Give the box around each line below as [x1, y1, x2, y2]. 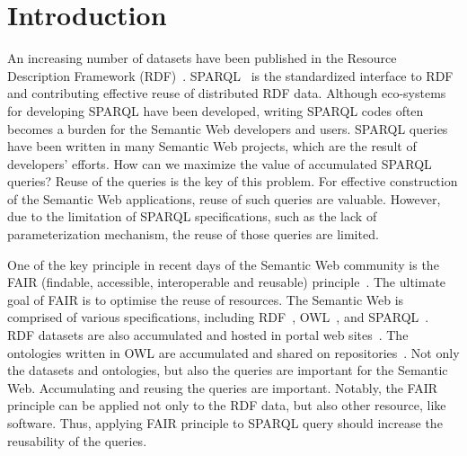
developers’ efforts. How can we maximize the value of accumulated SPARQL [7, 154, 432, 173]
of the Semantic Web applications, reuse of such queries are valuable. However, [7, 189, 441, 208]
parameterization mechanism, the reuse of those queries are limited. [7, 225, 379, 244]
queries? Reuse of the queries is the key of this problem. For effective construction [7, 172, 458, 191]
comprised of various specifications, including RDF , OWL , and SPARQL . [7, 308, 429, 326]
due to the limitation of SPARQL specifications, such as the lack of [7, 207, 377, 226]
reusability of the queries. [7, 431, 147, 450]
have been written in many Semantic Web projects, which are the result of [7, 137, 417, 156]
